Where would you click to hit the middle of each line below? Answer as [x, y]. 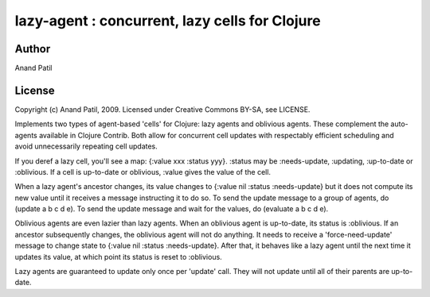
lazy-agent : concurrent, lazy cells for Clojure [168, 21]
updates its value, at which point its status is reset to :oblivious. [118, 256]
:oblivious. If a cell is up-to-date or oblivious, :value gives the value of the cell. [143, 172]
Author [33, 49]
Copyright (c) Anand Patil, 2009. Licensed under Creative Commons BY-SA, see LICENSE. [162, 109]
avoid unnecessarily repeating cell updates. [86, 146]
